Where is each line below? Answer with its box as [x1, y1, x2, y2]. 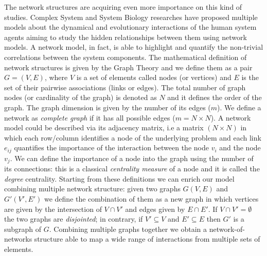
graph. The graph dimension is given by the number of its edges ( [4, 102, 211, 112]
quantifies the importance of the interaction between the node [14, 142, 209, 153]
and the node [219, 142, 261, 153]
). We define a [217, 102, 261, 112]
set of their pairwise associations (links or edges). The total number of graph [4, 82, 246, 92]
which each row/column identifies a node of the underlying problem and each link [4, 132, 261, 143]
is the [241, 72, 259, 83]
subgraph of [4, 223, 42, 234]
